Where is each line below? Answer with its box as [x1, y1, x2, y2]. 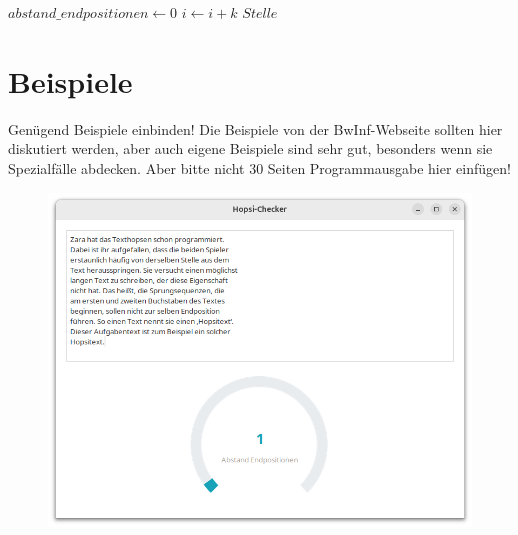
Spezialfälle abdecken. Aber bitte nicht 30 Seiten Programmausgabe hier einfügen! [8, 157, 511, 178]
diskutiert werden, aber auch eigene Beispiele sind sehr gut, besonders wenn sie [8, 138, 493, 159]
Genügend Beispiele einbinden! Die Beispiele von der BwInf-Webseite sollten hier [8, 118, 503, 139]
